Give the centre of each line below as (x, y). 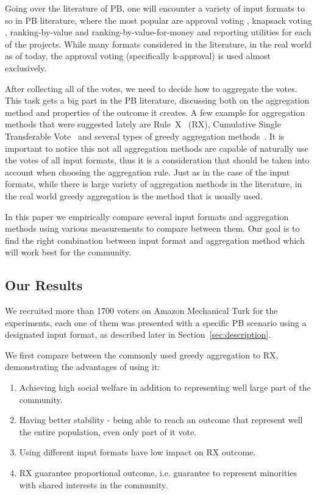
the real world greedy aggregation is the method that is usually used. (134, 195)
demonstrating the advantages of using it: (83, 367)
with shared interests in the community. (94, 484)
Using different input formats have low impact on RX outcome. (137, 452)
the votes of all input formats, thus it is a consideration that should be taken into (157, 160)
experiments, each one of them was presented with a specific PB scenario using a (156, 322)
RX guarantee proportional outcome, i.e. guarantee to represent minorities (158, 473)
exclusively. (26, 67)
